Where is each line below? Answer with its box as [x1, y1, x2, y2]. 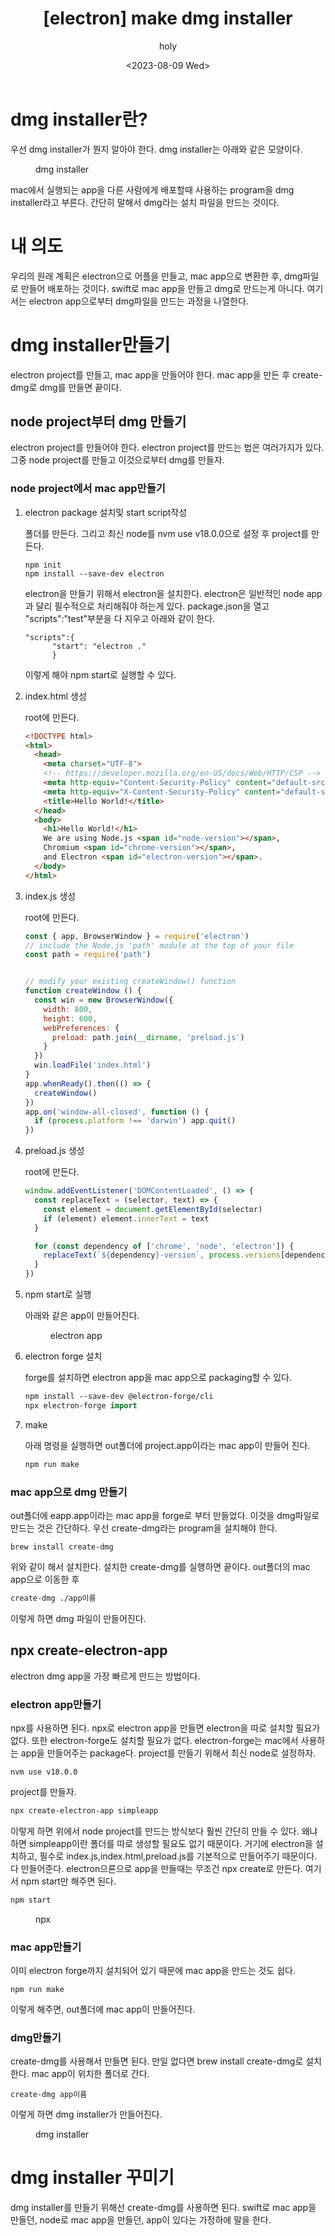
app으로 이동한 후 [10, 1573, 80, 1585]
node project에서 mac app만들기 [10, 482, 166, 496]
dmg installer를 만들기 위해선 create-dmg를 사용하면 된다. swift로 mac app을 [10, 2202, 317, 2214]
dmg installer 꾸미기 [10, 2167, 175, 2189]
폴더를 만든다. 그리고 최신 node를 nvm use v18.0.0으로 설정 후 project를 [24, 527, 310, 539]
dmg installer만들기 [10, 333, 171, 356]
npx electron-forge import [24, 1400, 138, 1411]
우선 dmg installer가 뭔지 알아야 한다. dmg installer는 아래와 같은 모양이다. [10, 143, 303, 155]
